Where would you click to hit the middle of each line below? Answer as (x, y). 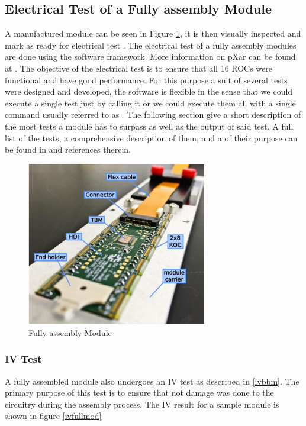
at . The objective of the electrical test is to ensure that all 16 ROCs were (139, 68)
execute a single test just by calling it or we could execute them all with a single (150, 103)
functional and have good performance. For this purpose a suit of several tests (146, 80)
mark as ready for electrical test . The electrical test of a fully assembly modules (151, 45)
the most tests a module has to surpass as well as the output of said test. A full (149, 126)
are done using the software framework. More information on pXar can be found (150, 57)
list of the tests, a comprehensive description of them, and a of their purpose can (151, 138)
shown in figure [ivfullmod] (53, 416)
